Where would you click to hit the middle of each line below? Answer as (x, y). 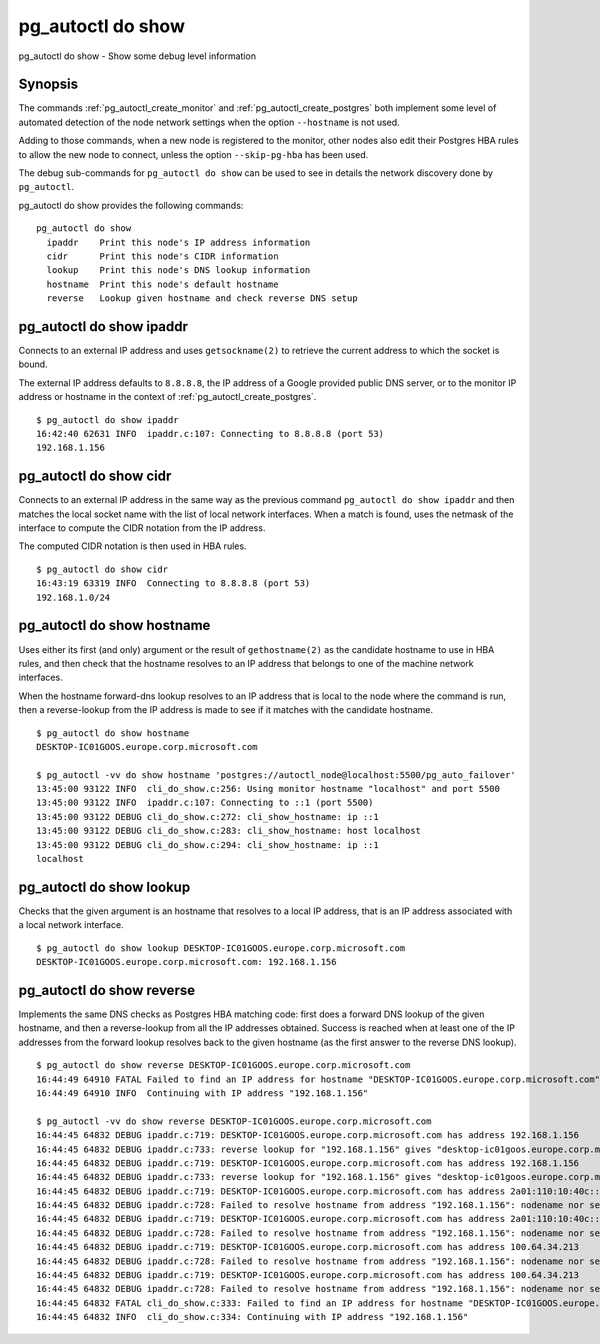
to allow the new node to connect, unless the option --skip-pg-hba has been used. (193, 154)
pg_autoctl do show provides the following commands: (131, 205)
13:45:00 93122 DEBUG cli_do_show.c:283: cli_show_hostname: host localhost (229, 831)
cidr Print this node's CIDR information (162, 256)
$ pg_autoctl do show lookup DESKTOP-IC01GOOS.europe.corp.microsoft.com (221, 948)
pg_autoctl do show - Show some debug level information (137, 56)
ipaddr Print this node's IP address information (178, 242)
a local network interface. (71, 925)
